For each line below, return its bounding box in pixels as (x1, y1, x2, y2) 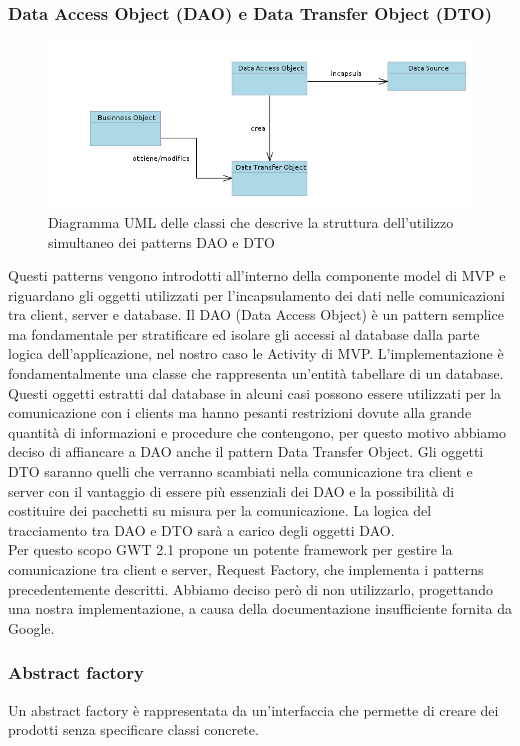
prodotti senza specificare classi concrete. (8, 719, 259, 740)
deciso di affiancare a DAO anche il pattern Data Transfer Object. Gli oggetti (8, 441, 484, 462)
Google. (8, 617, 55, 638)
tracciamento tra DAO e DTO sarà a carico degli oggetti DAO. (8, 519, 395, 540)
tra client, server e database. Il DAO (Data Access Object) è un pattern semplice (8, 304, 504, 325)
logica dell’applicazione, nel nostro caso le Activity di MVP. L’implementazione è (8, 343, 504, 364)
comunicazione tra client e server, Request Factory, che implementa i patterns (8, 559, 484, 580)
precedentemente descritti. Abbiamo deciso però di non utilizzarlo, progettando (8, 578, 493, 599)
